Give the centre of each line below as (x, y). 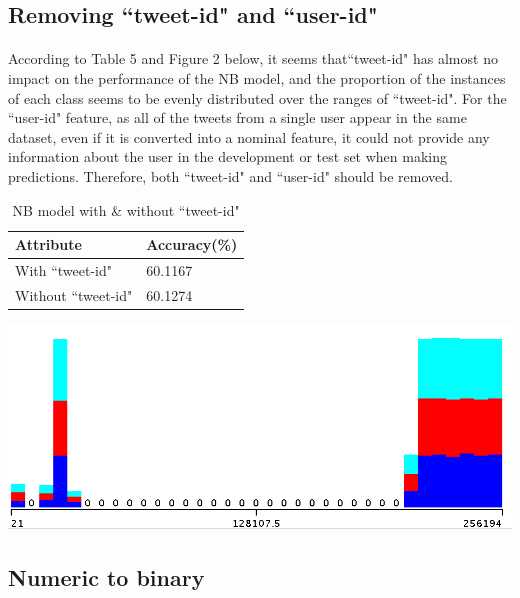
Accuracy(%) (192, 244)
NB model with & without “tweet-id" (126, 209)
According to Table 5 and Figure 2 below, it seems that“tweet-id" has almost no (253, 58)
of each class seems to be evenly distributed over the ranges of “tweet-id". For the (257, 97)
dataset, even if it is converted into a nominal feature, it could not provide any (249, 136)
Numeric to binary (106, 576)
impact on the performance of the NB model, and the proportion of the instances (257, 77)
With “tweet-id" (64, 269)
